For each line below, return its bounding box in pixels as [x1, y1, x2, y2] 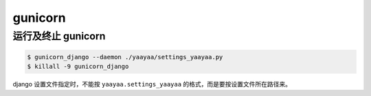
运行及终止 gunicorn [12, 30, 106, 42]
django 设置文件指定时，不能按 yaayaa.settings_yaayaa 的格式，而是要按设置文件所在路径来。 [12, 80, 292, 89]
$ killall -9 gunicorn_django [27, 63, 129, 71]
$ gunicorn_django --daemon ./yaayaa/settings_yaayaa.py [27, 53, 223, 61]
